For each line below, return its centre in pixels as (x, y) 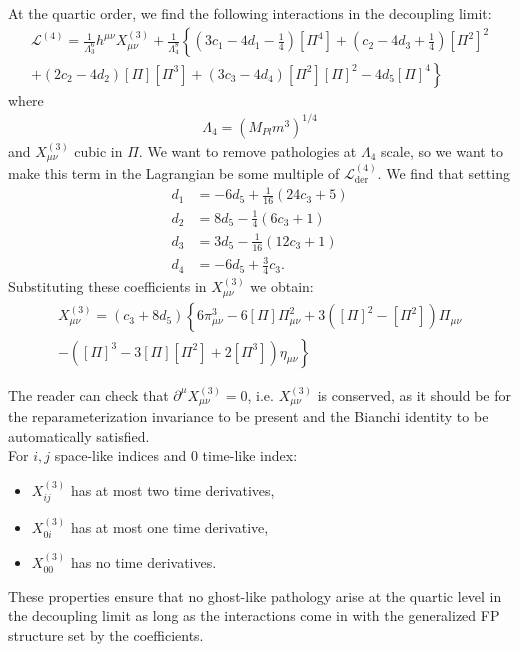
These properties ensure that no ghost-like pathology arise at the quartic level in (255, 595)
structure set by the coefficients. (106, 634)
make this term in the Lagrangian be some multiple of (174, 173)
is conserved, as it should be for (414, 394)
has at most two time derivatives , (172, 489)
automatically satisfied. (79, 435)
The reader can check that (88, 394)
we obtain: (282, 286)
